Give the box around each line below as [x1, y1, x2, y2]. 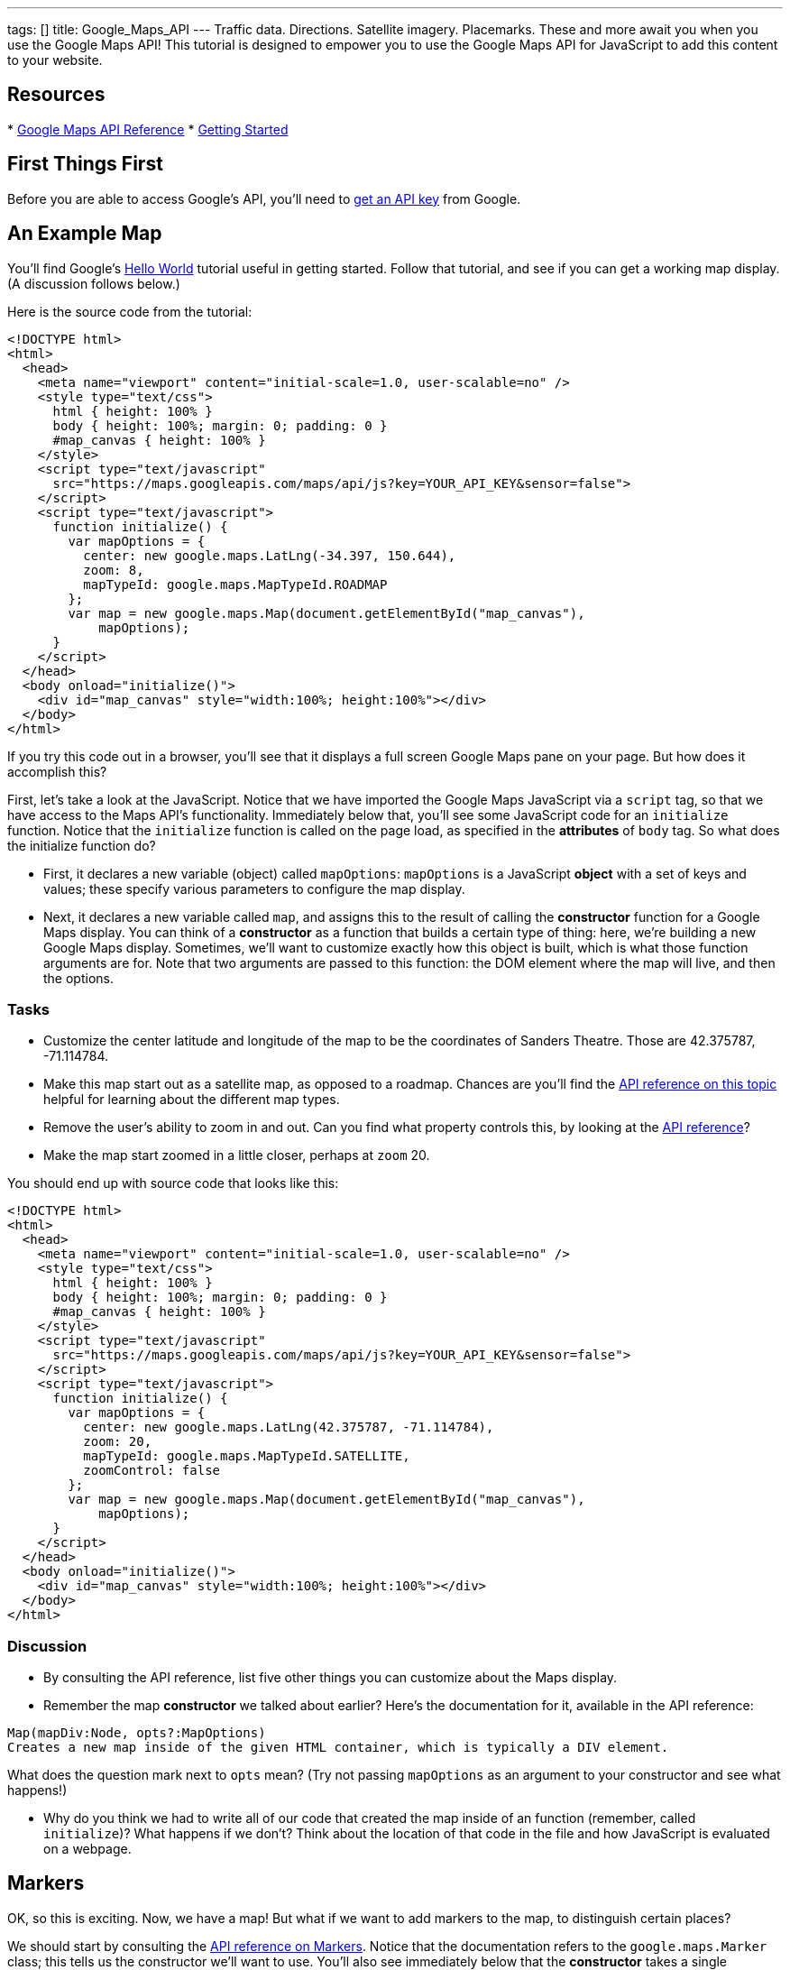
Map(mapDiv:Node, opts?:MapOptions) [7, 1726, 266, 1741]
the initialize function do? [7, 837, 156, 853]
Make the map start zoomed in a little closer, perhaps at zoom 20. [43, 1147, 430, 1164]
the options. [43, 970, 114, 986]
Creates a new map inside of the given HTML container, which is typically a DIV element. [7, 1740, 669, 1755]
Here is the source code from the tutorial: [7, 303, 253, 319]
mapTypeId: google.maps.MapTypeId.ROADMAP [83, 576, 388, 592]
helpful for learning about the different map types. [43, 1091, 340, 1108]
